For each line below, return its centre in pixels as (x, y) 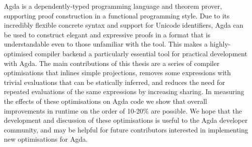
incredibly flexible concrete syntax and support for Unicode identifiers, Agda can (124, 25)
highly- (220, 44)
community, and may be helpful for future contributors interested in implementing (126, 129)
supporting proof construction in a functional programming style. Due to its (117, 15)
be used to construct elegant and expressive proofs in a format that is (107, 34)
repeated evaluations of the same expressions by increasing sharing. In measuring (124, 91)
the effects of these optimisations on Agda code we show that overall (106, 101)
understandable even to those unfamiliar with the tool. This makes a (106, 44)
